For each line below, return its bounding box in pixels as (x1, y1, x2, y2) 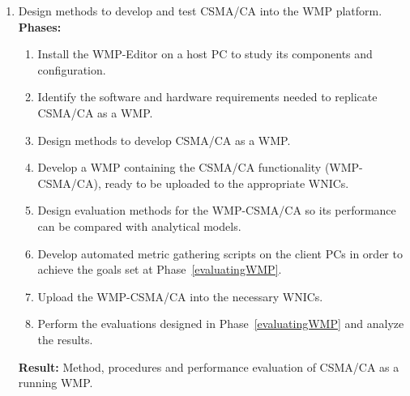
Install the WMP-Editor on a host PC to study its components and (37, 45, 373, 62)
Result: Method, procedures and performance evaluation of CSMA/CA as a (18, 358, 399, 375)
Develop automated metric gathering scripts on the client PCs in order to (37, 245, 403, 262)
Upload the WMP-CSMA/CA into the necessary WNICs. (37, 287, 323, 304)
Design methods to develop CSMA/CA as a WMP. (37, 131, 291, 148)
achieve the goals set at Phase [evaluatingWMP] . (37, 261, 282, 278)
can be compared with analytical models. (37, 217, 241, 234)
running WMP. (18, 374, 93, 391)
